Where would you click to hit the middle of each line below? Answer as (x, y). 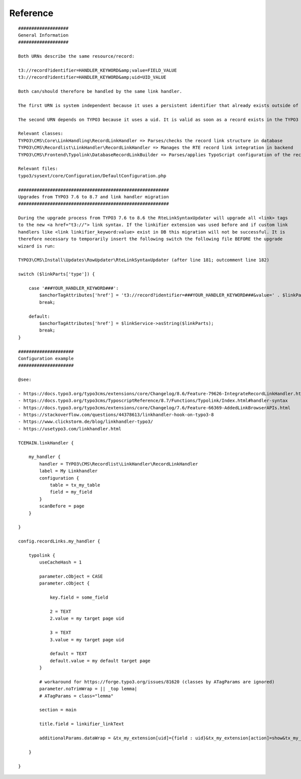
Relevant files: (38, 169)
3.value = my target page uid (87, 640)
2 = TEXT (60, 611)
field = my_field (71, 492)
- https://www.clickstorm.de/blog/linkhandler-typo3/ (86, 422)
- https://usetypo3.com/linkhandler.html (70, 429)
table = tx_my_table (75, 485)
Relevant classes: (41, 134)
